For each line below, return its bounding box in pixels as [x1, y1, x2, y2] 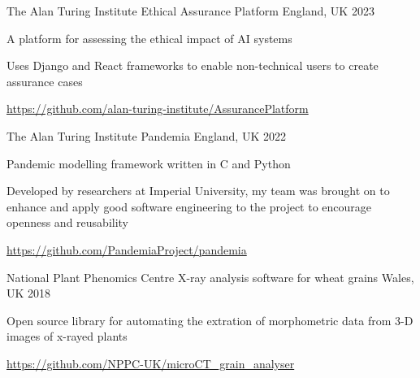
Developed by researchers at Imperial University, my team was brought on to [6, 182, 390, 199]
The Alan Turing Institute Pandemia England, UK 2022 [6, 127, 286, 144]
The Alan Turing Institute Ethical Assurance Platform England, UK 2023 [6, 2, 375, 19]
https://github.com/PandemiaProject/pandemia [6, 241, 247, 258]
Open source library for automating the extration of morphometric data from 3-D [6, 311, 414, 328]
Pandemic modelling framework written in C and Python [6, 154, 291, 172]
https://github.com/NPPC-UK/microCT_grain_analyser [6, 354, 295, 371]
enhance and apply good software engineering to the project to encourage [6, 198, 372, 215]
